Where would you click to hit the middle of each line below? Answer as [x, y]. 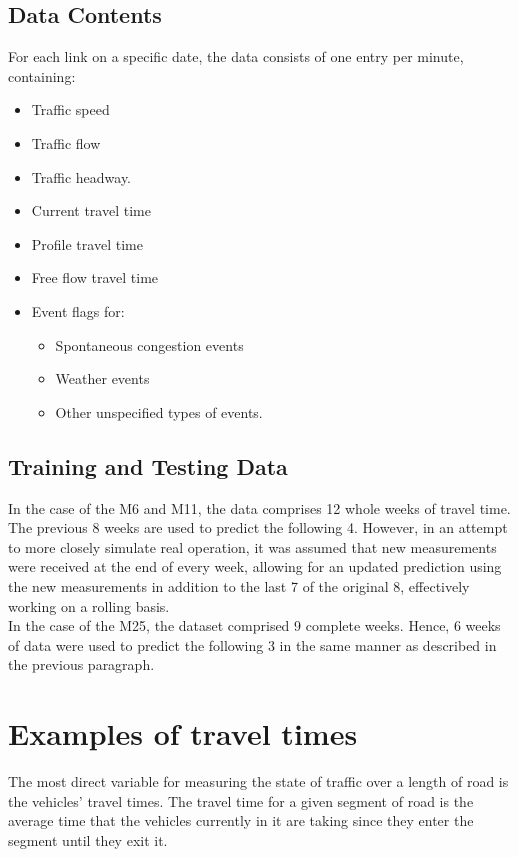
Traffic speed [70, 109]
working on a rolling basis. [89, 605]
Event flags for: [78, 310]
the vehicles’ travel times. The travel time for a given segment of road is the [241, 800]
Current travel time [91, 210]
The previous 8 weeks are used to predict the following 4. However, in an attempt [258, 527]
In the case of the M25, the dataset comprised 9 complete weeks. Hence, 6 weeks [254, 625]
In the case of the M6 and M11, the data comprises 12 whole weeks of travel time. [259, 507]
